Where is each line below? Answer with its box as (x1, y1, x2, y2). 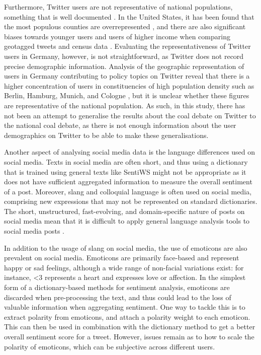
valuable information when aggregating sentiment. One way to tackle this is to (4, 302, 245, 312)
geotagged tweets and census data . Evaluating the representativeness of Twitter (4, 41, 251, 51)
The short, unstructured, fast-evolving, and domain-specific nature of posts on (4, 205, 245, 216)
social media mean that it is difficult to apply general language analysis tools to (4, 216, 250, 226)
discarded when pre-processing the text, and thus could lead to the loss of (4, 292, 231, 302)
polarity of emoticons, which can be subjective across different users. (4, 341, 215, 351)
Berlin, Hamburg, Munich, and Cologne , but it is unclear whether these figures (4, 90, 249, 101)
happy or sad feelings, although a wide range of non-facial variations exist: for (4, 262, 244, 272)
